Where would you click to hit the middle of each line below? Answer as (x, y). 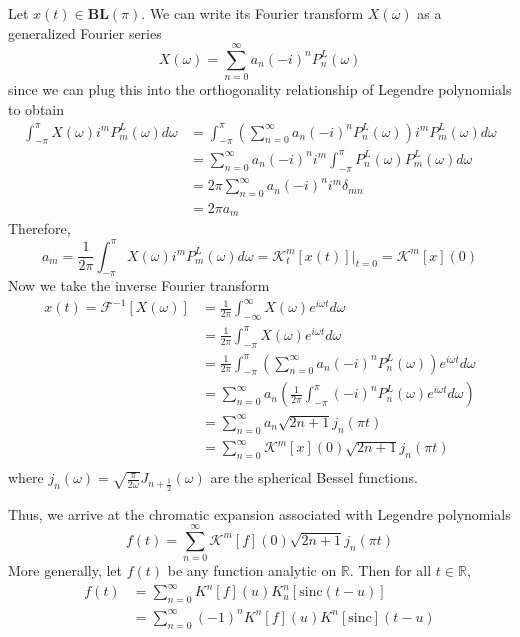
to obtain (36, 108)
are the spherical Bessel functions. (314, 477)
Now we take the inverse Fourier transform (139, 285)
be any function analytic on (252, 570)
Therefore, (39, 228)
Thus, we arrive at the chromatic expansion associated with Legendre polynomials (259, 513)
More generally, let (65, 570)
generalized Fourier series (85, 32)
